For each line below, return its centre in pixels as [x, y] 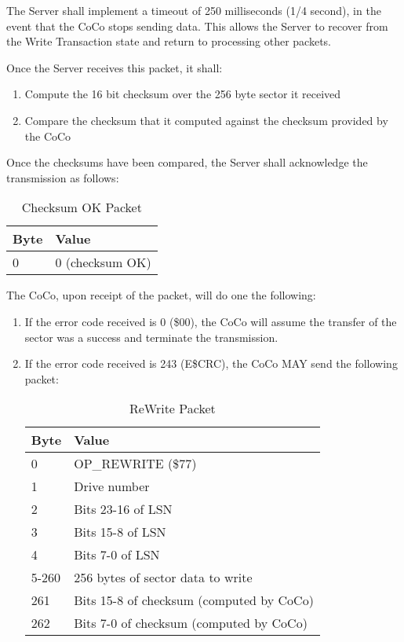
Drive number [112, 486]
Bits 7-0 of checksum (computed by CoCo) [191, 623]
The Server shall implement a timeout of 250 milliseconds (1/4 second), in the [194, 10]
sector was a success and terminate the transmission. [151, 337]
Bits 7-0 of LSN [117, 555]
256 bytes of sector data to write [163, 578]
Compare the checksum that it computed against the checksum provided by [206, 120]
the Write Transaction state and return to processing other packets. [169, 41]
